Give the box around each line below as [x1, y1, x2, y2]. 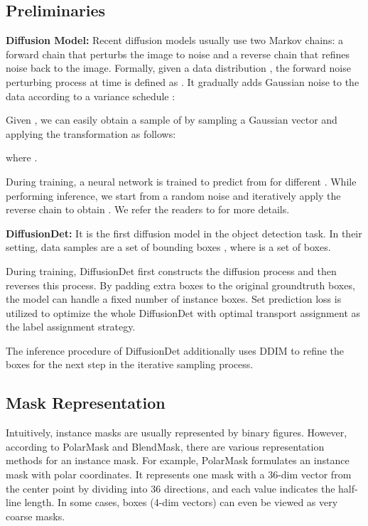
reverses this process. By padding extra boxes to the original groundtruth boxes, [6, 277, 355, 292]
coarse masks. [6, 508, 65, 523]
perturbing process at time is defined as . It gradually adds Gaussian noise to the [6, 74, 359, 89]
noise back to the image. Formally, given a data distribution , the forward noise [6, 60, 351, 75]
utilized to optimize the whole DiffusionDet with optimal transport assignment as [6, 305, 361, 320]
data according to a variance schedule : [6, 88, 175, 103]
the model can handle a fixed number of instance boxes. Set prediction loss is [6, 291, 342, 306]
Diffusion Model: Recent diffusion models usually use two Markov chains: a [6, 33, 343, 48]
